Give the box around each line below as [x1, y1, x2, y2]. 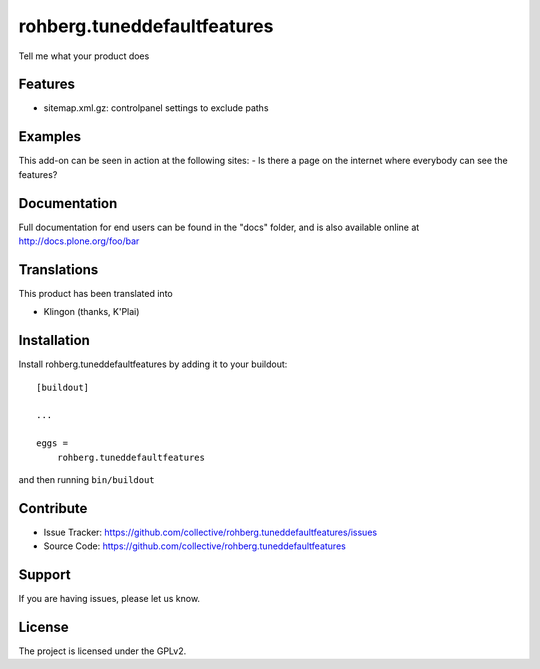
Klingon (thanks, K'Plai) [43, 306, 140, 318]
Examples [18, 128, 82, 145]
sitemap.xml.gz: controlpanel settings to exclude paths [43, 102, 269, 114]
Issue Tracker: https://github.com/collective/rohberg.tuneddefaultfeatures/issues [43, 526, 378, 538]
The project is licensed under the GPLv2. [18, 645, 187, 657]
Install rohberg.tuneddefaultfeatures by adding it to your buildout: [18, 358, 288, 370]
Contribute [18, 500, 88, 517]
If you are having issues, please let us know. [18, 593, 200, 605]
